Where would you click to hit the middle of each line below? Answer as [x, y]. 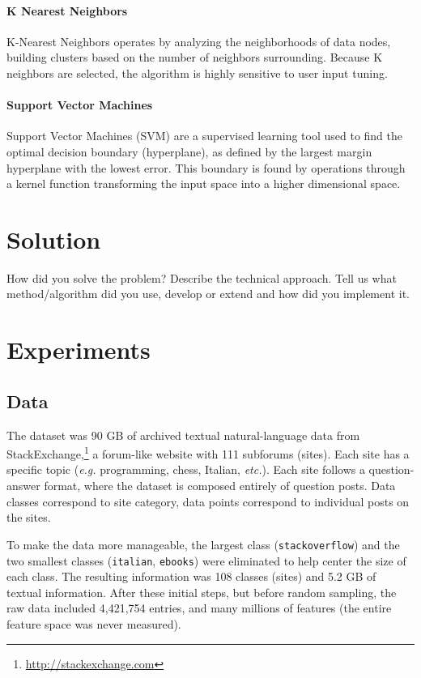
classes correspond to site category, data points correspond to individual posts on [208, 501]
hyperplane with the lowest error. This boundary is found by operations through [206, 167]
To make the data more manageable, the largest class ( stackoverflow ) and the [203, 544]
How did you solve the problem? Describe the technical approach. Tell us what [202, 277]
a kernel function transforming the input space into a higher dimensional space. [204, 183]
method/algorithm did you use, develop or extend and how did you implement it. [208, 294]
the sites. [29, 517]
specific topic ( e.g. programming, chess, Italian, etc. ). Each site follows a [186, 469]
